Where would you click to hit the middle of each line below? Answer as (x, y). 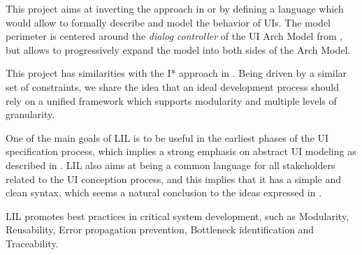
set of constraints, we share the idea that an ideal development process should (173, 86)
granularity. (30, 114)
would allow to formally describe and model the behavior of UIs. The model (168, 22)
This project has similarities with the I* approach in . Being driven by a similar (176, 73)
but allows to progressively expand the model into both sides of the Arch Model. (178, 49)
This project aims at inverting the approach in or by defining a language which (175, 8)
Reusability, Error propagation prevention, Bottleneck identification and (160, 229)
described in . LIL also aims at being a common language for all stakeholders (171, 165)
